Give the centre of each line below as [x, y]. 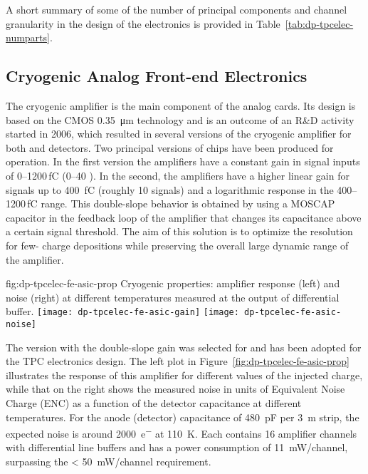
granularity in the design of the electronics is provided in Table [143, 23]
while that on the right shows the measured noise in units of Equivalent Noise [175, 389]
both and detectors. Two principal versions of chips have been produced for [170, 147]
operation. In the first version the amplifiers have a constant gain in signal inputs [183, 161]
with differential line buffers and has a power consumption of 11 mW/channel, [177, 447]
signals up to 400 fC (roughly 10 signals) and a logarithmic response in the [170, 189]
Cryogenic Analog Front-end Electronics [157, 76]
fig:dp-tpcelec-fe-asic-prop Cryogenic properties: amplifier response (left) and [173, 283]
